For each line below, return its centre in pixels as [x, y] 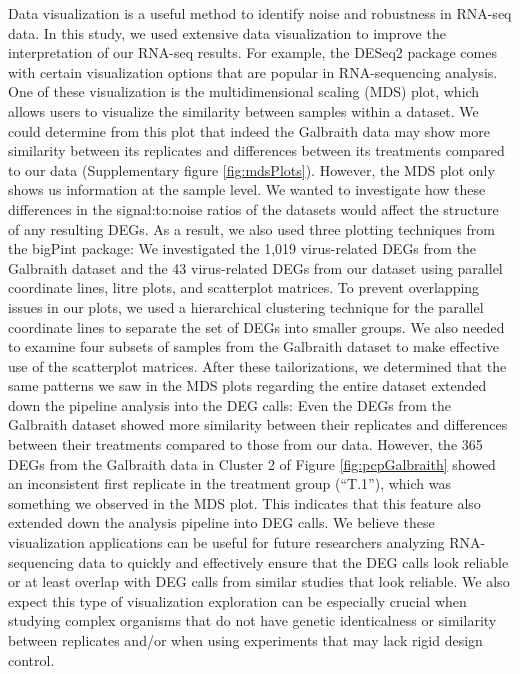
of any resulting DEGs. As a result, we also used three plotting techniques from [251, 228]
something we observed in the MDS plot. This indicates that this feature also [244, 502]
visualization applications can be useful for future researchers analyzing [226, 542]
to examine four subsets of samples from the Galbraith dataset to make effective [254, 346]
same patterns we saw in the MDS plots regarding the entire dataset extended [247, 385]
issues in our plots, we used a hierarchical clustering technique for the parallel [246, 306]
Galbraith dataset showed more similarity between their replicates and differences [258, 424]
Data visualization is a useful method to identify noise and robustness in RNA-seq [260, 13]
